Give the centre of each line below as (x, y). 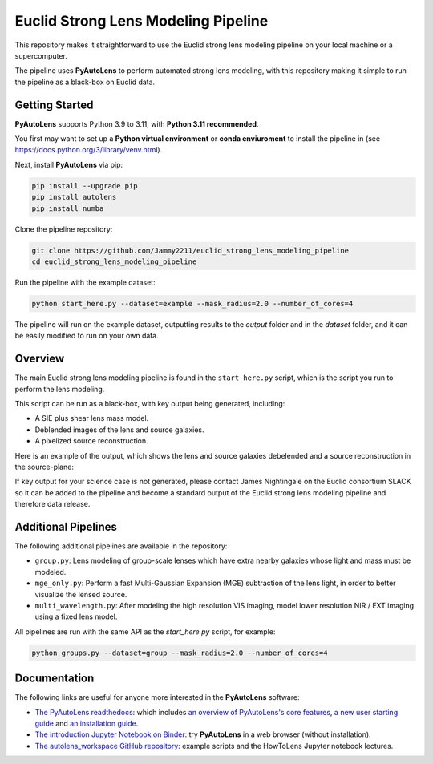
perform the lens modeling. (60, 389)
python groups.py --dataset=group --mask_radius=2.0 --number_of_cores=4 (180, 653)
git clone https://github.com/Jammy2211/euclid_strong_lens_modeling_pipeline (190, 250)
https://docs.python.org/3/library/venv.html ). (89, 150)
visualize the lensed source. (81, 594)
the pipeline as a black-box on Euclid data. (85, 82)
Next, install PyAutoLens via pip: (69, 164)
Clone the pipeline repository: (64, 229)
